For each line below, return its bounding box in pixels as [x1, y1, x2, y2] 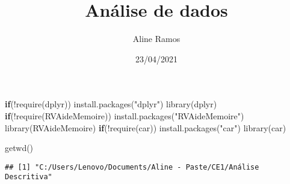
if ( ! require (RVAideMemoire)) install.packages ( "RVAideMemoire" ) [5, 109, 244, 122]
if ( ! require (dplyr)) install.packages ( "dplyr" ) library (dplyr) [5, 98, 217, 110]
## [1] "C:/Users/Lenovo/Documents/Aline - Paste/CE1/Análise [5, 162, 259, 171]
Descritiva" [5, 173, 52, 182]
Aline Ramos [132, 32, 180, 45]
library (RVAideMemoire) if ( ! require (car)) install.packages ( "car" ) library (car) [5, 121, 286, 134]
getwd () [5, 141, 34, 154]
